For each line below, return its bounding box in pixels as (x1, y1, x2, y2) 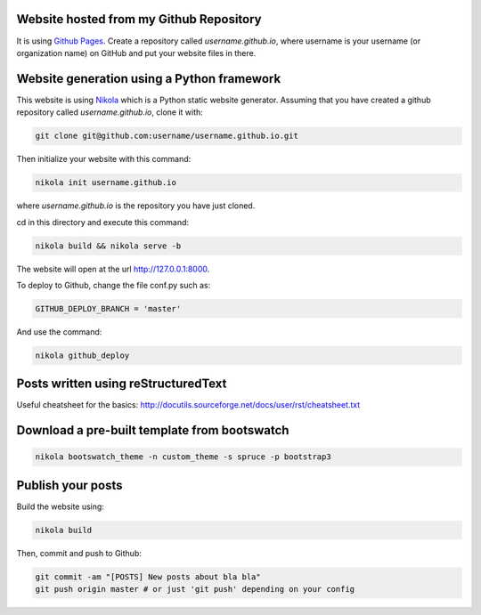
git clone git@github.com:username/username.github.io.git (35, 131, 298, 142)
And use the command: (16, 326, 102, 337)
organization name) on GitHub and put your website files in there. (16, 47, 257, 58)
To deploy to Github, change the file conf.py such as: (16, 279, 211, 290)
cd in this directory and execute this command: (16, 216, 190, 227)
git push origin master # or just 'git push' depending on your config (35, 584, 355, 595)
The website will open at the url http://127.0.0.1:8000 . (16, 263, 210, 274)
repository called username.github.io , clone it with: (16, 107, 204, 117)
